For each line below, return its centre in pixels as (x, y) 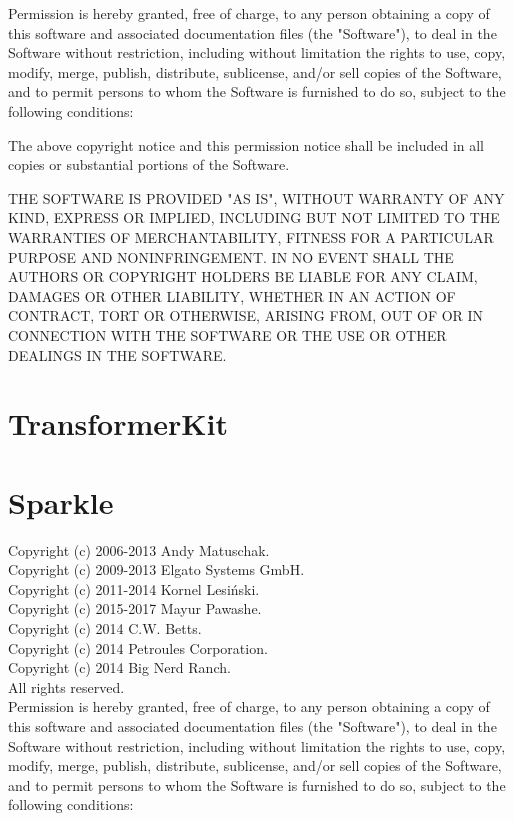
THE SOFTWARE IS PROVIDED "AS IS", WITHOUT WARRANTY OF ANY (256, 197)
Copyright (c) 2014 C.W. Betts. (105, 627)
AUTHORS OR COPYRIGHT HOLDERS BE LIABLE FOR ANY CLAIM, (243, 276)
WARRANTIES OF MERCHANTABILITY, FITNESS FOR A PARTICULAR (251, 236)
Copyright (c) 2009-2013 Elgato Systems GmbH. (156, 569)
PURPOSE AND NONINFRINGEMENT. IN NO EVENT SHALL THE (231, 256)
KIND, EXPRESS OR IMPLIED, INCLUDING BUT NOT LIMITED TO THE (254, 217)
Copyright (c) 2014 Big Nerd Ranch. (119, 667)
